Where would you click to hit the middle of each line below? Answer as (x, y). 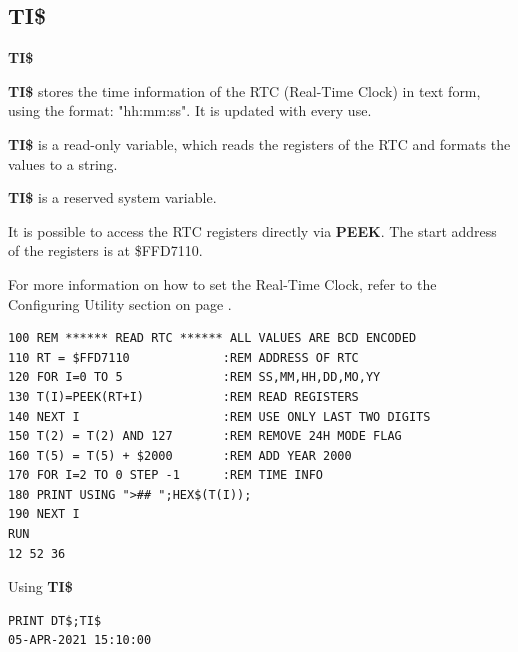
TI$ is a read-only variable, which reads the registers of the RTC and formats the (259, 143)
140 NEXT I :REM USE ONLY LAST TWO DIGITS (219, 416)
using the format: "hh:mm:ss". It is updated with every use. (190, 110)
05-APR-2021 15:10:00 (80, 640)
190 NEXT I (44, 514)
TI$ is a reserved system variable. (112, 197)
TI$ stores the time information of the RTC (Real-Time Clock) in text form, (244, 90)
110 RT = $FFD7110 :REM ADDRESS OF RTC (183, 357)
